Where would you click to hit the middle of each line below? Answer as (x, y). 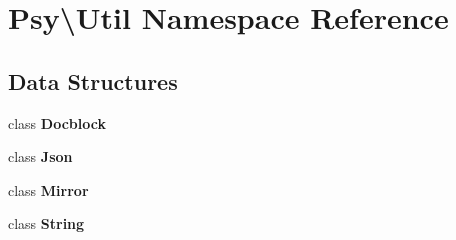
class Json (40, 156)
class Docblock (57, 122)
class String (46, 223)
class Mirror (48, 189)
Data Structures (93, 80)
